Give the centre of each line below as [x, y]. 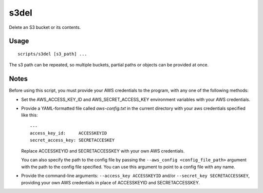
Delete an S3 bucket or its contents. [45, 27]
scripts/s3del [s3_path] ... [52, 54]
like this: [29, 115]
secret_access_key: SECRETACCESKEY [72, 140]
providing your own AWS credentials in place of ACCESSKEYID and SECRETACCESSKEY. [110, 182]
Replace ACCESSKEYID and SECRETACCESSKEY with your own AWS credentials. [103, 151]
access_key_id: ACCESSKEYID [68, 133]
